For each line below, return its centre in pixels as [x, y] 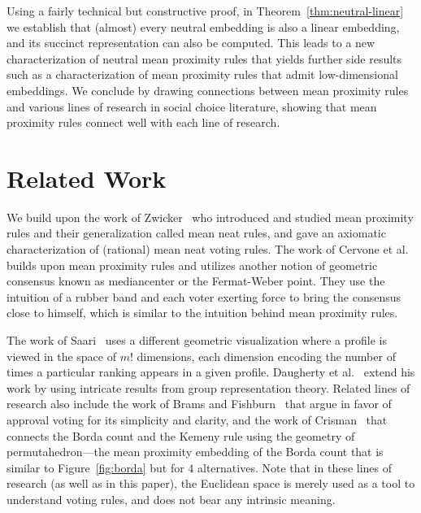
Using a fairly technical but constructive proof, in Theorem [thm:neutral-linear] [205, 11]
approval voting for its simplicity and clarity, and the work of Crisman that [197, 420]
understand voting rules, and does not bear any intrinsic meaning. [171, 499]
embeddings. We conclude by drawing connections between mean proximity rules [208, 90]
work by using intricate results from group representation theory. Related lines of [208, 387]
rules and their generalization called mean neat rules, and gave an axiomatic [196, 233]
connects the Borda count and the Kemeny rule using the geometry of [181, 435]
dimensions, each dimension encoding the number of [266, 356]
